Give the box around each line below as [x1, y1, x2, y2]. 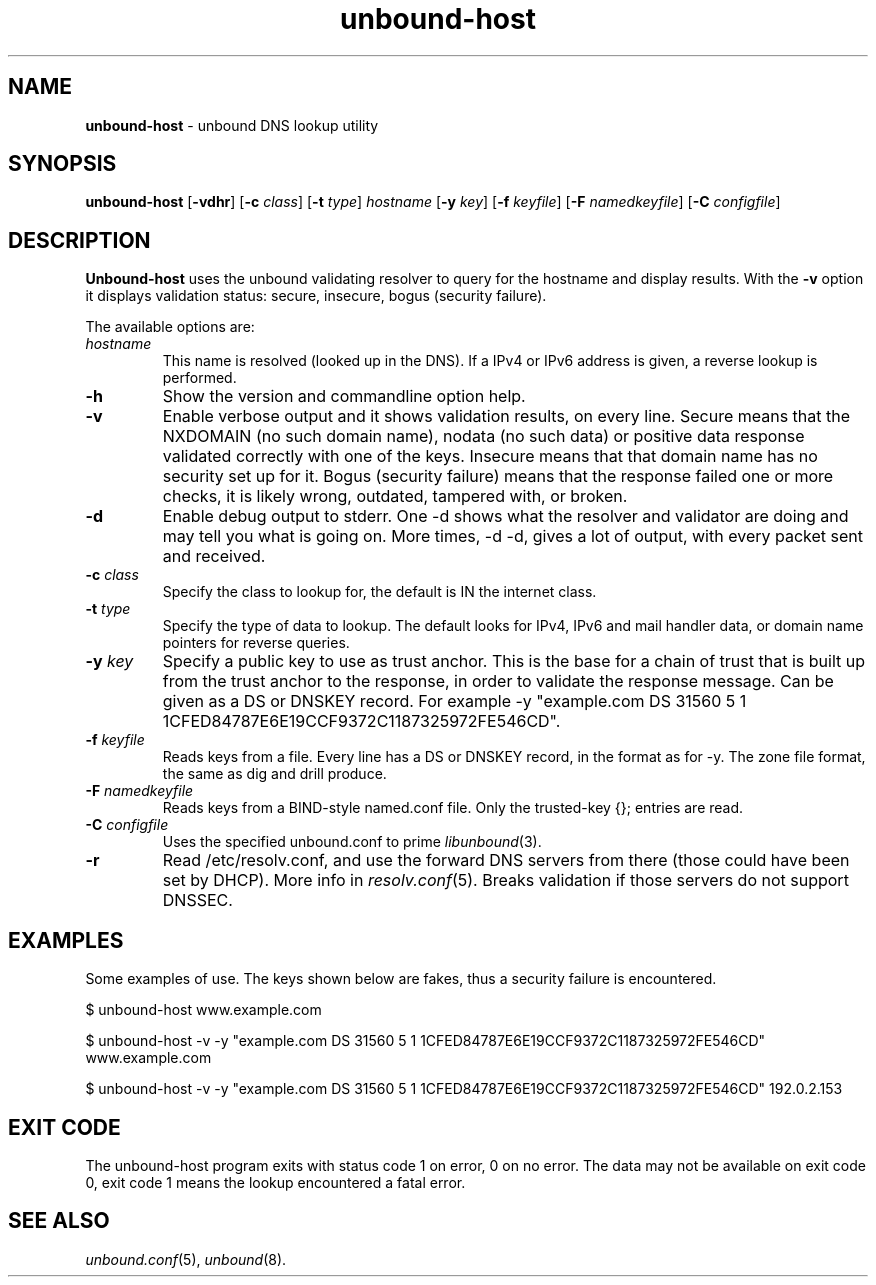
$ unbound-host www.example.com [85, 1001, 322, 1019]
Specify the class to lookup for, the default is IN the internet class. [162, 583, 597, 601]
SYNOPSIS [8, 151, 117, 177]
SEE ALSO [8, 1208, 110, 1234]
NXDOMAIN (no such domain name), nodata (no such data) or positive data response [162, 426, 805, 447]
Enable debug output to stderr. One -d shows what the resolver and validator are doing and [162, 506, 849, 527]
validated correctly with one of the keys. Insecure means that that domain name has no [162, 446, 818, 467]
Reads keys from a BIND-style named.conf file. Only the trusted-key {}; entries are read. [162, 799, 744, 817]
